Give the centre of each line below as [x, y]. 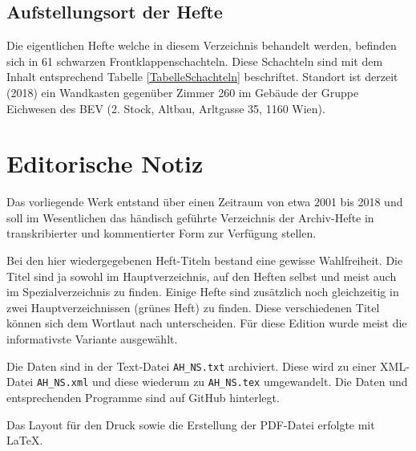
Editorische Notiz [105, 163]
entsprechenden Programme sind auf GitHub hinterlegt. [143, 397]
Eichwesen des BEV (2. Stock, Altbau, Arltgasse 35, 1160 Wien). [166, 108]
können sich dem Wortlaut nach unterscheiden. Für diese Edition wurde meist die [207, 323]
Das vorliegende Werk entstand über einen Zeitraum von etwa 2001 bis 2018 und [205, 202]
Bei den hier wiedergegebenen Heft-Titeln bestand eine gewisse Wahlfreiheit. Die [205, 260]
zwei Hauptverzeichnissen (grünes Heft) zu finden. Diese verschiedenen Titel [193, 307]
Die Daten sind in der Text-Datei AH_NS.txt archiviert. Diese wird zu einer [192, 366]
